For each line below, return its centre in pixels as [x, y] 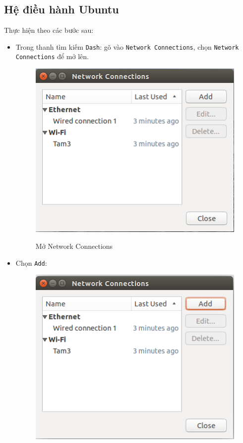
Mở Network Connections [74, 246]
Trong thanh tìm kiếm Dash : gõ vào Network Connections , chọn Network [127, 46]
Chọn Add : [31, 262]
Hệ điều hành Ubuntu [61, 9]
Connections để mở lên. [52, 56]
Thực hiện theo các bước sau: [49, 30]
